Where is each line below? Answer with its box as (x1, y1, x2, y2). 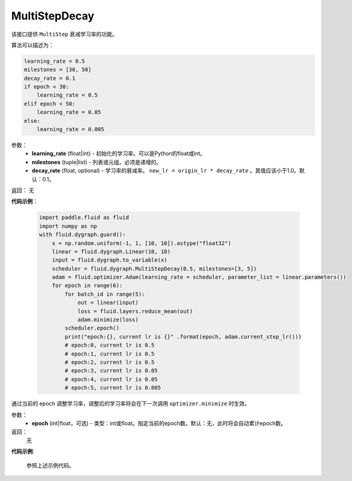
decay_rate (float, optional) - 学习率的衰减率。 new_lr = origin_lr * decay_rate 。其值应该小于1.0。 (32, 167, 300, 175)
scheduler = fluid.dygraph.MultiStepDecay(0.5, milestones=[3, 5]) (52, 265, 257, 272)
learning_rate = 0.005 (36, 126, 104, 133)
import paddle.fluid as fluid (39, 214, 129, 221)
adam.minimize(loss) (77, 316, 139, 324)
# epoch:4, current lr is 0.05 (64, 376, 158, 382)
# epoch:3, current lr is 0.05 (64, 367, 158, 374)
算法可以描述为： (11, 41, 54, 49)
